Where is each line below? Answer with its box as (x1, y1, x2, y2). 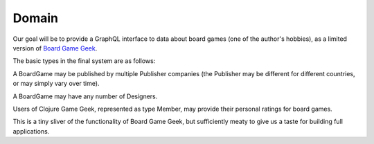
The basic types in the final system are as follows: (12, 57, 156, 65)
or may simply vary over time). (12, 80, 100, 88)
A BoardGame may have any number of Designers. (12, 92, 158, 100)
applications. (12, 127, 50, 135)
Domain (12, 10, 59, 26)
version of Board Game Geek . (12, 44, 98, 52)
